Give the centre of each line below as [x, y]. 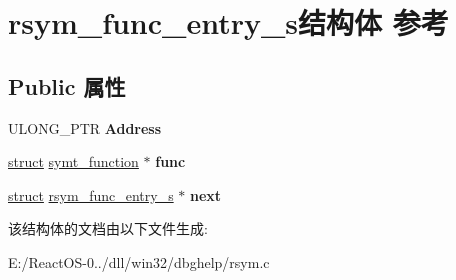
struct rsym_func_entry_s [91, 194]
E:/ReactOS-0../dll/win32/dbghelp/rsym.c [139, 261]
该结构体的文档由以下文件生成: [108, 228]
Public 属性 [67, 85]
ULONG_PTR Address [85, 127]
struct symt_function [73, 161]
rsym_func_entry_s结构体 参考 [228, 22]
